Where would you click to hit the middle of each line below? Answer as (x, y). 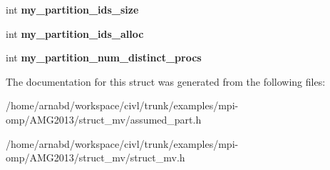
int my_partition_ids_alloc (75, 33)
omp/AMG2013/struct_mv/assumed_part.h (104, 119)
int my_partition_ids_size (72, 9)
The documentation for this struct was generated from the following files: (166, 81)
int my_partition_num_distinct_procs (104, 57)
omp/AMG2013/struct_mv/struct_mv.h (96, 157)
